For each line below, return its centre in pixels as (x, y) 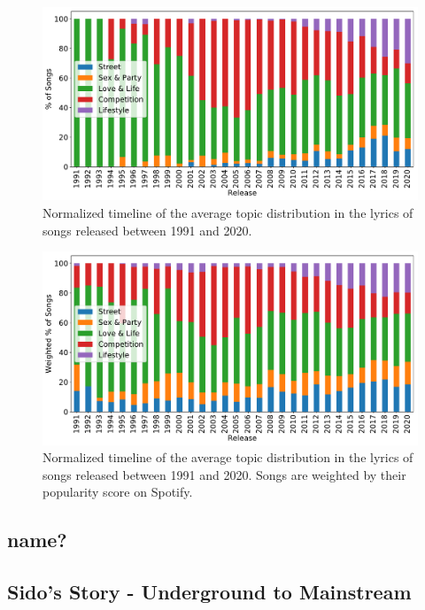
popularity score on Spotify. (118, 492)
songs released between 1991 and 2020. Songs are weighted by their (224, 474)
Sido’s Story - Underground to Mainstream (209, 592)
